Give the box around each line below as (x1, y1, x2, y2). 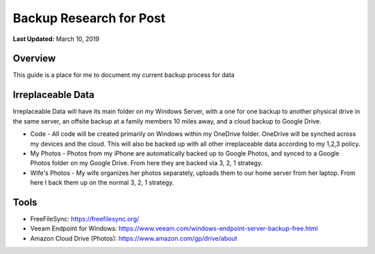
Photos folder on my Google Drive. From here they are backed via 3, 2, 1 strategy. (30, 159, 263, 167)
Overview (12, 53, 56, 65)
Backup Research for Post (12, 10, 166, 26)
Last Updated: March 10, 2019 (12, 35, 100, 43)
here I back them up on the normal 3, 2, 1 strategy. (30, 178, 174, 187)
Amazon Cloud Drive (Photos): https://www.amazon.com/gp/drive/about (30, 234, 237, 242)
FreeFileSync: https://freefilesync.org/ (30, 215, 140, 223)
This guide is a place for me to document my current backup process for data (12, 71, 235, 79)
